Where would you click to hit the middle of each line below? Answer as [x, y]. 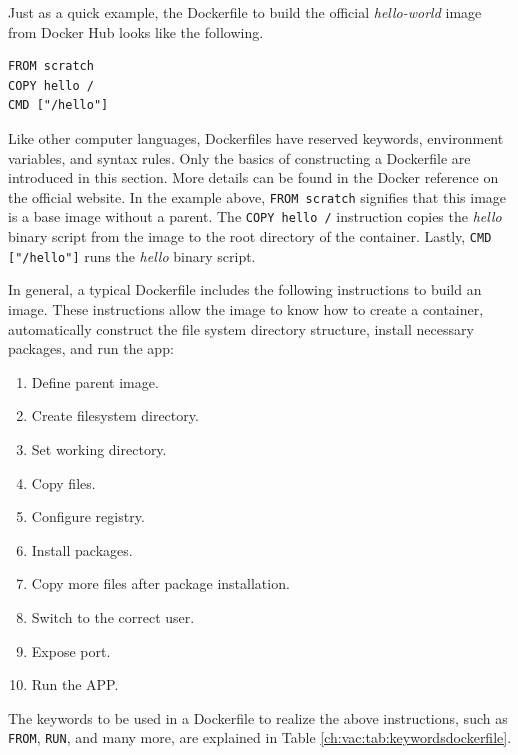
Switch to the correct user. [113, 616]
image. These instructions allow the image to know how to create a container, [246, 308]
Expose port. [71, 650]
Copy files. [63, 482]
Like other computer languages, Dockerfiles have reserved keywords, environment [256, 137]
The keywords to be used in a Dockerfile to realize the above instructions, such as [258, 717]
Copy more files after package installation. [160, 583]
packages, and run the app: [91, 348]
